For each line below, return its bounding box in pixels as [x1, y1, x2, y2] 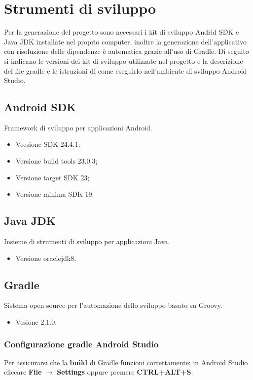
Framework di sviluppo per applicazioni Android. [4, 122, 152, 132]
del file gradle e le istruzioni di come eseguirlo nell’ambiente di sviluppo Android [4, 65, 247, 76]
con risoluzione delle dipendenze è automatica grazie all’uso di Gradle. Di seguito [4, 46, 249, 56]
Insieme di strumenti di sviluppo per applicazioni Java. [4, 236, 170, 247]
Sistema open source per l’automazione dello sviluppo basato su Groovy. [4, 300, 222, 310]
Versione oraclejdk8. [15, 253, 76, 263]
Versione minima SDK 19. [15, 189, 94, 199]
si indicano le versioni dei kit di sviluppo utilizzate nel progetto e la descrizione [4, 55, 243, 66]
